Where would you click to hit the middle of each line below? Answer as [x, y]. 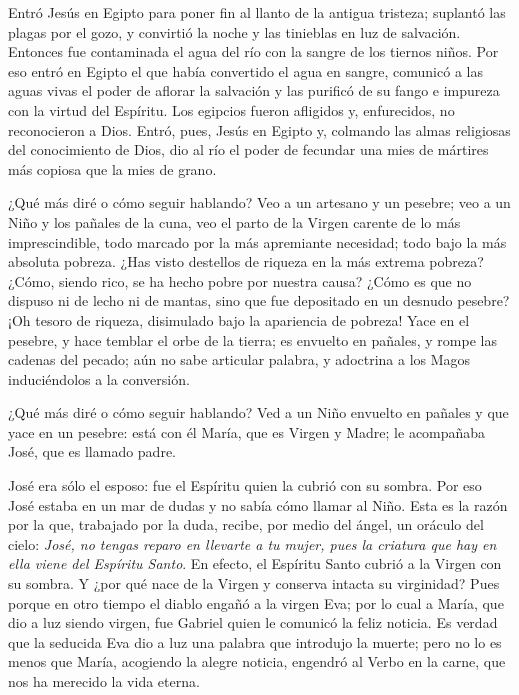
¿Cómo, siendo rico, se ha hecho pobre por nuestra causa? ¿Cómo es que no [240, 280]
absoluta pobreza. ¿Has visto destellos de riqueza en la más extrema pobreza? [246, 261]
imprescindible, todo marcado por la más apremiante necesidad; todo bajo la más [257, 241]
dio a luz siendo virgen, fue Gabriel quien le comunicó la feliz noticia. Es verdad [253, 622]
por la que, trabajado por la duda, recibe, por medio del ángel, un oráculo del [246, 524]
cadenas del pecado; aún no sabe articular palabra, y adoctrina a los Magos [239, 359]
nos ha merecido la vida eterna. [104, 681]
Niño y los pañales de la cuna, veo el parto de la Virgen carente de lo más [234, 221]
